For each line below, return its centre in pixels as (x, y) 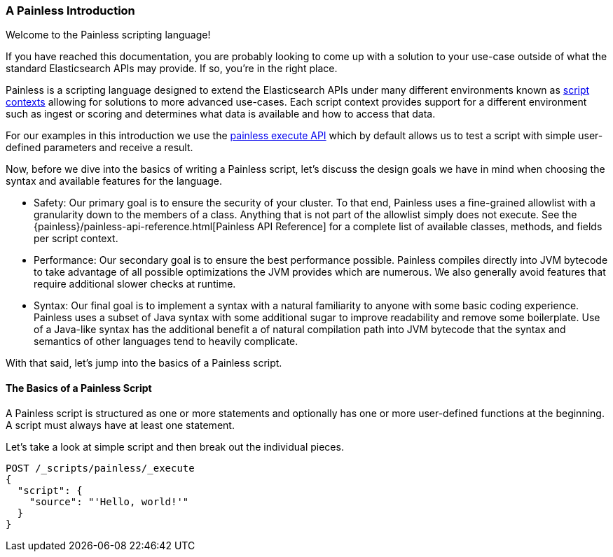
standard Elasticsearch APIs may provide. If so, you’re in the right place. (172, 69)
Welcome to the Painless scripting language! (108, 35)
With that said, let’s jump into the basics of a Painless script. (144, 363)
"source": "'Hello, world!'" (109, 501)
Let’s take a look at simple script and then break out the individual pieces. (175, 446)
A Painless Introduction (70, 10)
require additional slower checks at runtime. (135, 284)
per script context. (76, 239)
